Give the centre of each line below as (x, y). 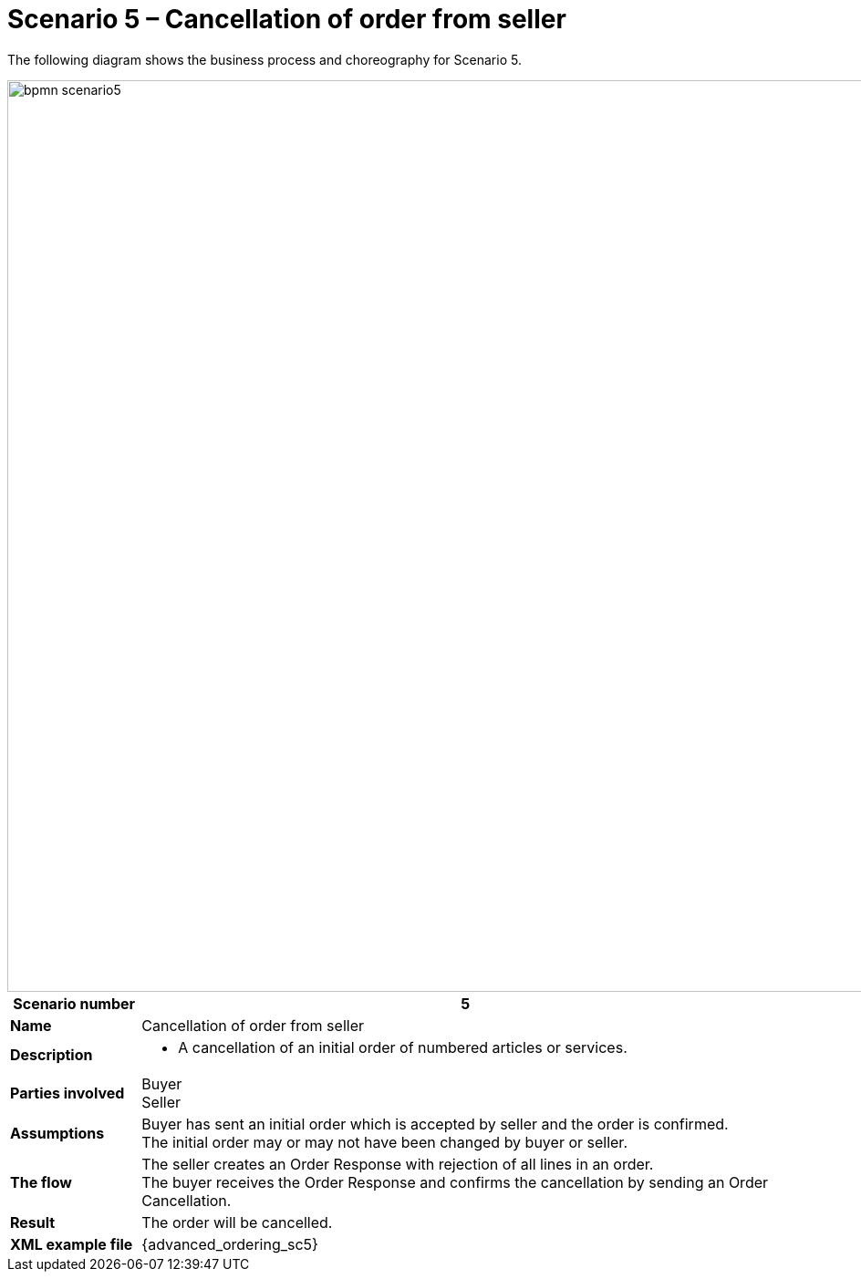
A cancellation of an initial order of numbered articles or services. (403, 1047)
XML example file (72, 1244)
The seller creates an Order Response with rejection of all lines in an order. (398, 1164)
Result (33, 1222)
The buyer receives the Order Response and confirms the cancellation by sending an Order (455, 1182)
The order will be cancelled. (237, 1222)
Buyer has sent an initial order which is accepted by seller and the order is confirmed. (435, 1124)
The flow (41, 1182)
